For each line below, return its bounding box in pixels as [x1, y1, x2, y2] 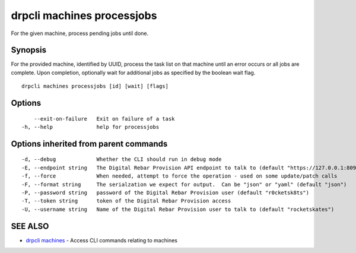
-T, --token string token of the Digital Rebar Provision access [21, 198, 231, 204]
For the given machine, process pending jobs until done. [11, 30, 149, 37]
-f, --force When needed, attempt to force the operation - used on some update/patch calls [21, 173, 338, 179]
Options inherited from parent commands [11, 138, 168, 148]
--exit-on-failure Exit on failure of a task [33, 115, 175, 122]
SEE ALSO [11, 221, 49, 231]
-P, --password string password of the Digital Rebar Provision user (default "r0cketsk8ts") [21, 189, 310, 196]
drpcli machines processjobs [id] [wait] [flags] [21, 83, 169, 90]
